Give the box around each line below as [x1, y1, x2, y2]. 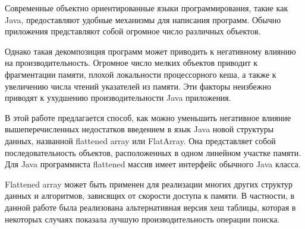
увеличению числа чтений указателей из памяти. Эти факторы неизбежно [5, 79, 271, 92]
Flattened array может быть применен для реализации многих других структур [5, 177, 293, 190]
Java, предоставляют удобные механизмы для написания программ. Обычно [5, 13, 281, 26]
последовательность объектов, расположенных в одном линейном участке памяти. [5, 146, 301, 158]
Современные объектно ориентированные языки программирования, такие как [5, 2, 288, 14]
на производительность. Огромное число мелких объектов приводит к [5, 56, 258, 69]
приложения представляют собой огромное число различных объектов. [5, 25, 261, 37]
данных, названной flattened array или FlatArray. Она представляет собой [5, 134, 276, 147]
